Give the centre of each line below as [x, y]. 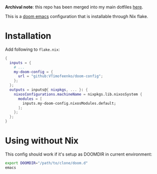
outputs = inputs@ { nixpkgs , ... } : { [49, 90]
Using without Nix [42, 141]
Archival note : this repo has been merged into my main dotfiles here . [74, 7]
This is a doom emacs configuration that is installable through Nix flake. [77, 16]
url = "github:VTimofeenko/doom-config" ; [61, 76]
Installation [28, 36]
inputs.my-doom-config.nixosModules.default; [70, 103]
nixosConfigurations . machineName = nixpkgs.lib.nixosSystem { [78, 94]
